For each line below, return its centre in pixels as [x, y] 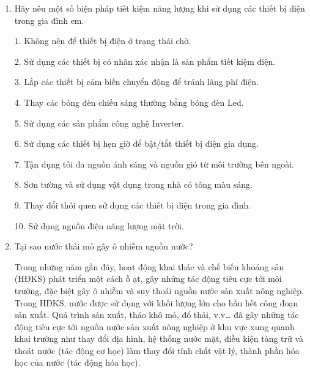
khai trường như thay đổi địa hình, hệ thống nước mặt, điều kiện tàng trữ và [159, 338]
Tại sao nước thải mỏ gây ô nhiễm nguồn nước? [104, 246]
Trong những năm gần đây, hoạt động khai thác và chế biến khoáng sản [149, 266]
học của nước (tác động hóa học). [77, 362]
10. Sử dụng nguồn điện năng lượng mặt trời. [99, 225]
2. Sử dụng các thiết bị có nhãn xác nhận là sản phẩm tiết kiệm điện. [145, 61]
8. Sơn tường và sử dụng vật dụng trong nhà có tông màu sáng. [133, 184]
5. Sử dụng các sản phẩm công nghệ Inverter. [99, 123]
